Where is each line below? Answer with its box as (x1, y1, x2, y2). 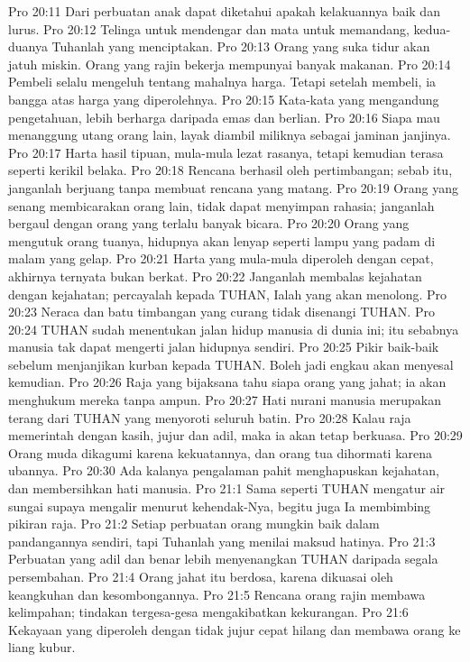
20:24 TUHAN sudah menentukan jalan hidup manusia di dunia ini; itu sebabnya (8, 319, 459, 338)
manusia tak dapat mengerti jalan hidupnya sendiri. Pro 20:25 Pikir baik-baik (8, 337, 439, 356)
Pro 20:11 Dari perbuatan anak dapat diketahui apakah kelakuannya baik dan (8, 2, 440, 20)
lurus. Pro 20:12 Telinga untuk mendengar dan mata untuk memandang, (8, 19, 410, 38)
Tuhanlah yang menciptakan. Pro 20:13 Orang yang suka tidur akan (51, 37, 430, 56)
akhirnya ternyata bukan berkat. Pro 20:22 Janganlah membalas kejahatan (8, 266, 422, 285)
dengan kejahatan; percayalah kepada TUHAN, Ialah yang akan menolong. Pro (8, 284, 447, 303)
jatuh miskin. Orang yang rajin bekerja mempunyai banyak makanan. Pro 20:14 (8, 54, 451, 73)
